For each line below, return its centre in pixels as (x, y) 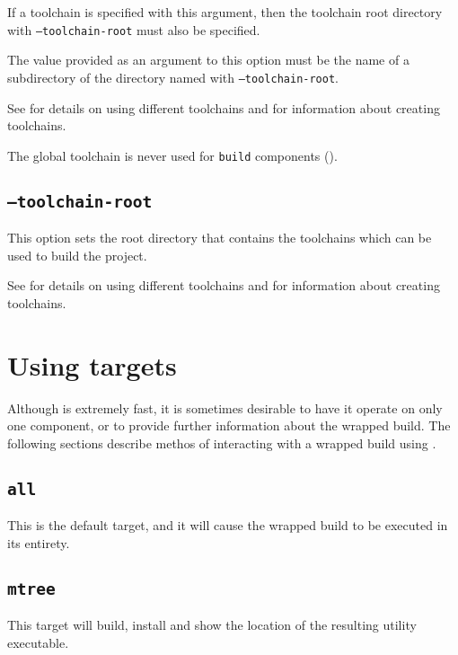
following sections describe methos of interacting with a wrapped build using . (222, 443)
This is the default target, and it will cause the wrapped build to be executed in (228, 525)
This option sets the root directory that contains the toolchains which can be (220, 238)
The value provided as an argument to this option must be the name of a (208, 60)
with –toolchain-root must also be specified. (134, 29)
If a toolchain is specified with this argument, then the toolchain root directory (225, 12)
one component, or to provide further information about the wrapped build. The (229, 425)
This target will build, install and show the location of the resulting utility (212, 625)
